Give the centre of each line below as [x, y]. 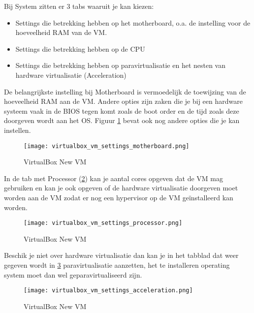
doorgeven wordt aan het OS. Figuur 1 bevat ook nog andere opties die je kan [122, 120]
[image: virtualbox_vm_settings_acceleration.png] [108, 291]
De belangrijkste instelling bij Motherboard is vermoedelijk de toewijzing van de [125, 91]
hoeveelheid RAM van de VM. [61, 32]
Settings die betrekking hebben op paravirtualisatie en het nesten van [121, 65]
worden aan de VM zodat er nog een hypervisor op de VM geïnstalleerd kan [119, 197]
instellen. [17, 130]
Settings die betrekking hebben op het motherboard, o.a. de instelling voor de [133, 22]
